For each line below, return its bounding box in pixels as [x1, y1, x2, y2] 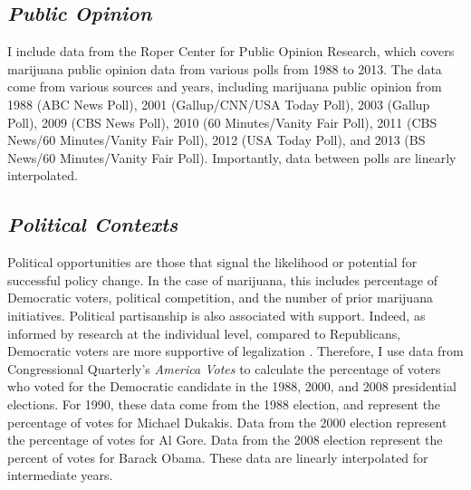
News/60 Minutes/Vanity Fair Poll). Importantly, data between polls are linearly [7, 148, 457, 167]
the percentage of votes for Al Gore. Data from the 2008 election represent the [7, 430, 443, 449]
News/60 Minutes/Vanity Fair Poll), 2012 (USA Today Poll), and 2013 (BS [7, 130, 426, 149]
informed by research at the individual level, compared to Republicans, [7, 323, 401, 342]
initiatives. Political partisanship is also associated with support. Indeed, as [7, 305, 426, 324]
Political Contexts [7, 210, 178, 238]
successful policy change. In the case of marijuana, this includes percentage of [7, 270, 437, 289]
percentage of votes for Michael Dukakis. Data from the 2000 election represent [7, 412, 447, 431]
